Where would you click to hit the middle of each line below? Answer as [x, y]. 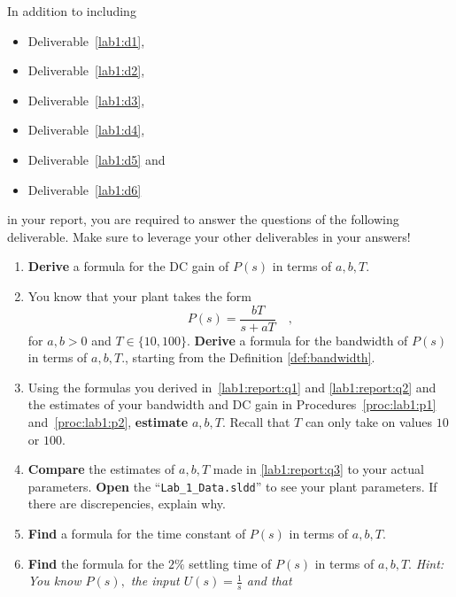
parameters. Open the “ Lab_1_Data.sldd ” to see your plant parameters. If [232, 486]
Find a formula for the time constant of [137, 533]
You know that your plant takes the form [139, 295]
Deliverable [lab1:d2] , [86, 70]
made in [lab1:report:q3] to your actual [318, 469]
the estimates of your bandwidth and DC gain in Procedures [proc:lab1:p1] [232, 404]
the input [155, 581]
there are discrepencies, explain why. [127, 504]
